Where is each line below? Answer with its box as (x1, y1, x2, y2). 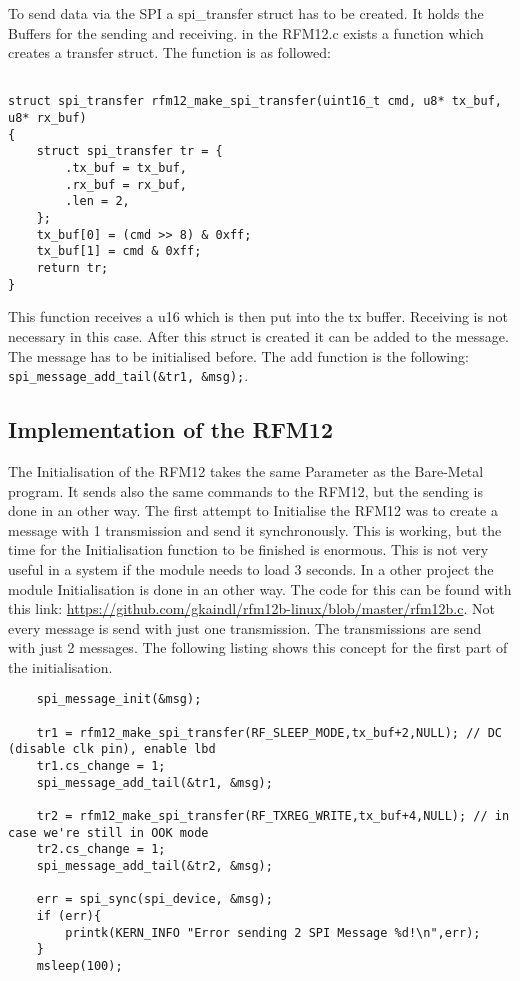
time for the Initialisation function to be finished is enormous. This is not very (8, 539, 489, 560)
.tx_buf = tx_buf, (65, 161, 187, 176)
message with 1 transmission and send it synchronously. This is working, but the (8, 519, 502, 540)
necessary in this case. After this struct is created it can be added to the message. (8, 325, 509, 346)
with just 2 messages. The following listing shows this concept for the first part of (8, 637, 508, 658)
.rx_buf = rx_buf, (65, 177, 187, 192)
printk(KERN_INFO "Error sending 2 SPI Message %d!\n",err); (65, 925, 481, 940)
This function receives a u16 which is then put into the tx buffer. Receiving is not (8, 306, 508, 327)
